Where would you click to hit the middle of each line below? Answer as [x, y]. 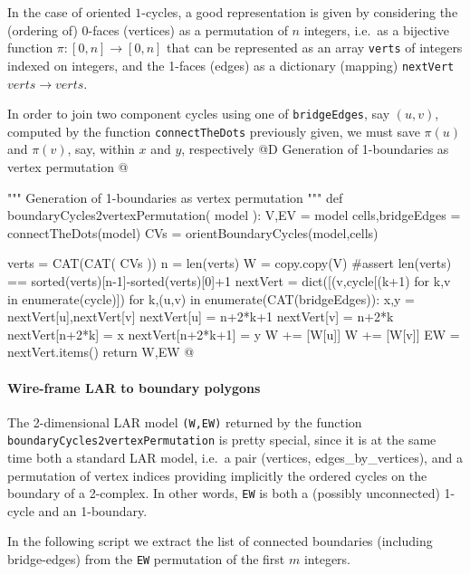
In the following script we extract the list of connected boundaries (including [220, 541]
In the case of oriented [69, 12]
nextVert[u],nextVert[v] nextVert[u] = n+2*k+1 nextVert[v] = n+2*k [201, 316]
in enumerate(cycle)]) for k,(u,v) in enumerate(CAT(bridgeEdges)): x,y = [211, 298]
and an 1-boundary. [93, 510]
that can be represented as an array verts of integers [315, 48]
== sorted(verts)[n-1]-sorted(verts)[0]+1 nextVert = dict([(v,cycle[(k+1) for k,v [229, 280]
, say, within [101, 149]
